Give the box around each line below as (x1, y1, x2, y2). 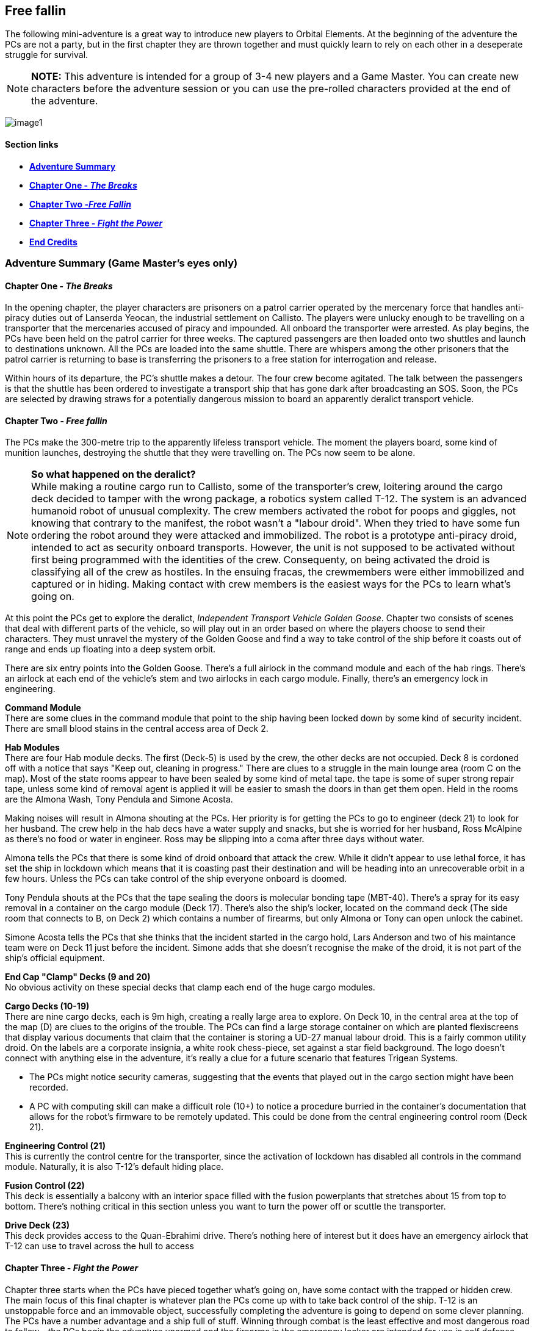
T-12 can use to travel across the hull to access (5, 1241, 194, 1252)
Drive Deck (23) (5, 1220, 70, 1231)
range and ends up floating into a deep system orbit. (5, 644, 216, 655)
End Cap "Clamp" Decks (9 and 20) (5, 972, 151, 983)
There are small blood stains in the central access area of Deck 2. (5, 723, 269, 734)
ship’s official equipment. (5, 953, 105, 964)
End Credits (29, 236, 78, 247)
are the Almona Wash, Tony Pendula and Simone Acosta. (5, 794, 233, 805)
